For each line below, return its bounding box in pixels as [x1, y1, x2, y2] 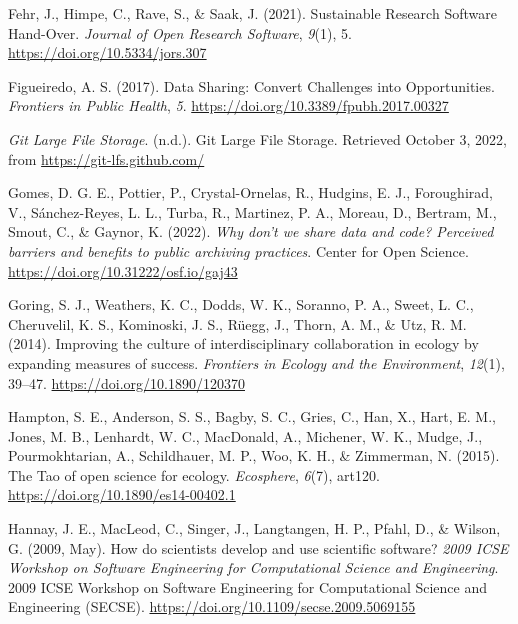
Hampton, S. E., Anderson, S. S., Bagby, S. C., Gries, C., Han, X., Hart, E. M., [8, 406, 496, 427]
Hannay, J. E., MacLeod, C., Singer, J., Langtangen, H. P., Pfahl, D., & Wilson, [8, 518, 501, 539]
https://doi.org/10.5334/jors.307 [8, 42, 207, 63]
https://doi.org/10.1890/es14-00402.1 [8, 484, 236, 505]
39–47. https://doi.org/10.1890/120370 [8, 372, 245, 393]
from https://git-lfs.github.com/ [8, 148, 205, 169]
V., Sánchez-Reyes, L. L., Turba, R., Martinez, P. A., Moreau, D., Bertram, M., [8, 201, 497, 222]
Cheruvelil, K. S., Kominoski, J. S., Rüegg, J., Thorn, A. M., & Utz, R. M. [8, 313, 467, 334]
